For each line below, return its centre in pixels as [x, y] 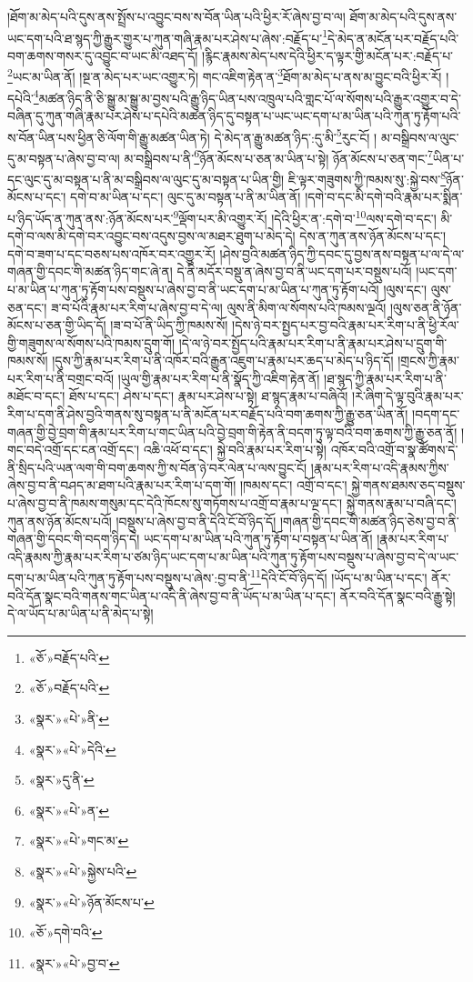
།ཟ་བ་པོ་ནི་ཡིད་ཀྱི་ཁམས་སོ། [169, 325]
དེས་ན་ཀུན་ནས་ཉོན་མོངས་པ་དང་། [373, 236]
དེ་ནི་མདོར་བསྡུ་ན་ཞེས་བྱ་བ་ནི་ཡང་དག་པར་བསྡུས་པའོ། [294, 271]
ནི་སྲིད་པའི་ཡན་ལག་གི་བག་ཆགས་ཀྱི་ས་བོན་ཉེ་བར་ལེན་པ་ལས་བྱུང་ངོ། [157, 467]
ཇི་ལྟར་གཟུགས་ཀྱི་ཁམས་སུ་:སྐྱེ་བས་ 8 [367, 178]
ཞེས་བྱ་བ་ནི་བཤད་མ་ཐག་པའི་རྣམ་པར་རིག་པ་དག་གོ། [122, 485]
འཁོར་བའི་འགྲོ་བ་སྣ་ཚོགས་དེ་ [394, 450]
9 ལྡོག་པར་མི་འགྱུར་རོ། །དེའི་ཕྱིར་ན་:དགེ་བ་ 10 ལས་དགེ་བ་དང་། [305, 216]
